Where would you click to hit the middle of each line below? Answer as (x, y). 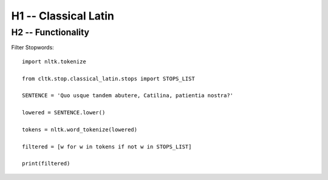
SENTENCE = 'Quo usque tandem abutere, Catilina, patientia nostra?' (128, 95)
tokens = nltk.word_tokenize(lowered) (80, 130)
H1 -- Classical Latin (63, 16)
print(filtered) (46, 164)
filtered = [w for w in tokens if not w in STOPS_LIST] (107, 147)
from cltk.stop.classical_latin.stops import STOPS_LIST (109, 78)
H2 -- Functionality (50, 32)
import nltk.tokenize (54, 61)
